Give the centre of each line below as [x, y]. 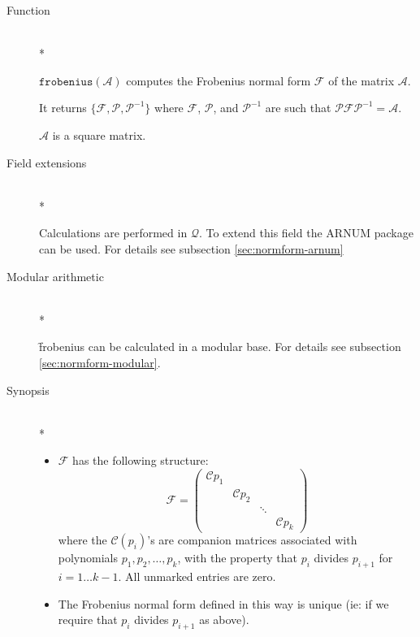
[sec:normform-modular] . [100, 362]
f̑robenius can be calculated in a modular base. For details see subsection [220, 347]
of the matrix [362, 80]
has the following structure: [141, 460]
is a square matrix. [99, 134]
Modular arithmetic [55, 276]
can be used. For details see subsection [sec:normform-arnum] [191, 248]
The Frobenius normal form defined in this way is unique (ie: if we [223, 603]
